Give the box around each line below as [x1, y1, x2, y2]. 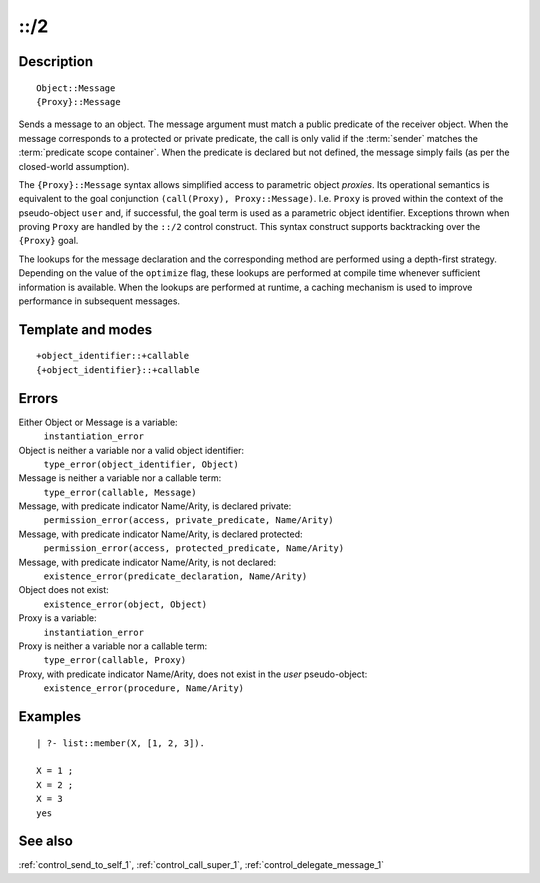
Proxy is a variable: [18, 612, 97, 624]
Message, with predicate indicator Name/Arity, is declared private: [18, 500, 292, 512]
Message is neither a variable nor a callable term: [18, 472, 222, 484]
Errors [18, 390, 59, 407]
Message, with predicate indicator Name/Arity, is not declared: [18, 556, 277, 568]
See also [18, 833, 74, 850]
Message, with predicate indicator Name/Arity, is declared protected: [18, 528, 304, 540]
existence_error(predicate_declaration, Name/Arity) [43, 571, 308, 582]
